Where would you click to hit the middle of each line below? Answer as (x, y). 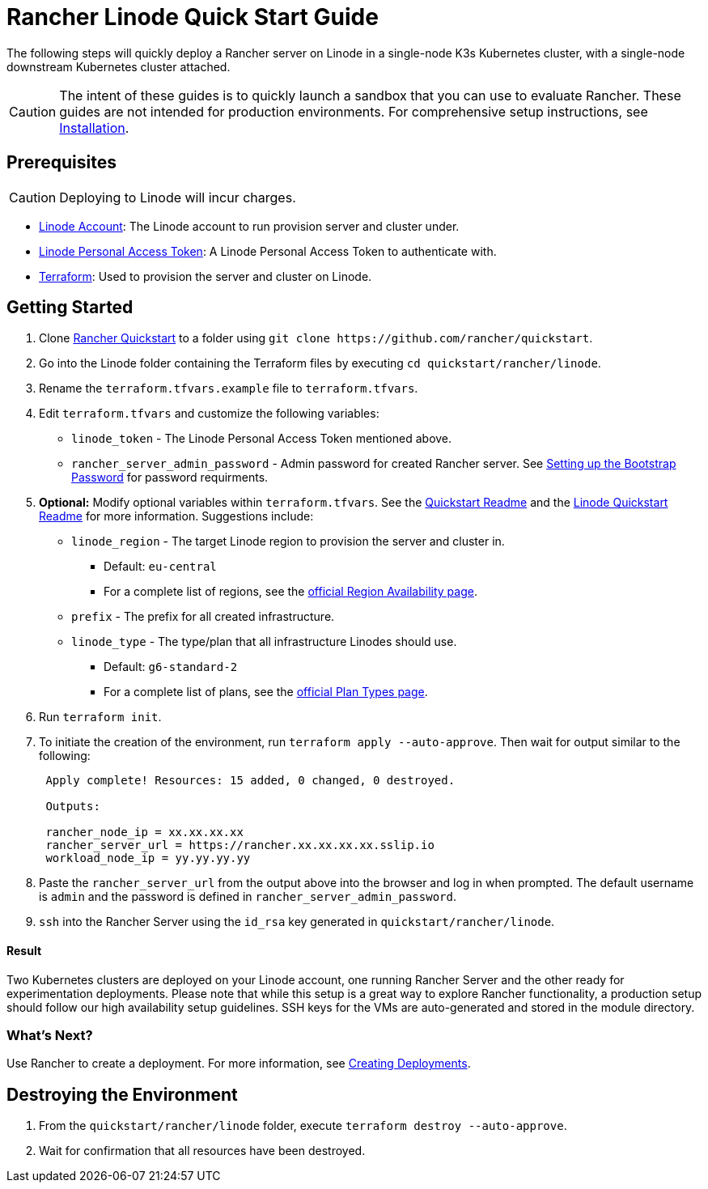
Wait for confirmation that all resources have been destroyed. (202, 1151)
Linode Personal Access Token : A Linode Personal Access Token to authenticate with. (268, 251)
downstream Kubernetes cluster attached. (119, 66)
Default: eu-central (160, 567)
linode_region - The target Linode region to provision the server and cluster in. (288, 541)
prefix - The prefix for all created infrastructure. (203, 617)
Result (24, 951)
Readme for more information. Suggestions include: (176, 516)
